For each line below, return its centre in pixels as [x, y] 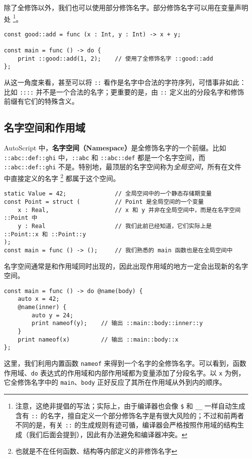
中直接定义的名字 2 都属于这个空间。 [62, 177]
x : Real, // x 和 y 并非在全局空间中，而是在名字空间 [129, 210]
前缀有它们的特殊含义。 [41, 101]
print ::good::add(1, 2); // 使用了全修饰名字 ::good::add [115, 58]
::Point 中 [21, 218]
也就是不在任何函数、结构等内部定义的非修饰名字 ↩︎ [96, 451]
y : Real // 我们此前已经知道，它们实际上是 [115, 226]
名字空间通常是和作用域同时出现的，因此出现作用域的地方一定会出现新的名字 [126, 266]
